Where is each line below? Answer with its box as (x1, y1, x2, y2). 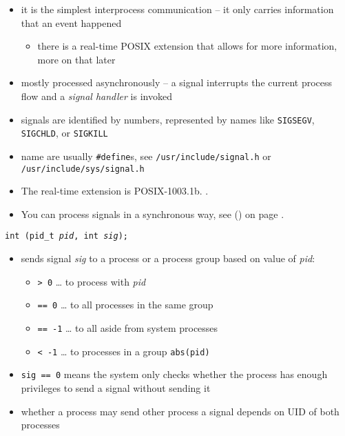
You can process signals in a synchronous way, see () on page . (21, 206, 284, 221)
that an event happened (21, 15, 122, 30)
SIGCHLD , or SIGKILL (21, 126, 108, 140)
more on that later (37, 52, 116, 66)
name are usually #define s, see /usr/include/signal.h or (21, 148, 271, 163)
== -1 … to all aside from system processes (37, 320, 218, 335)
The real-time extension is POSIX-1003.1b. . (21, 184, 209, 198)
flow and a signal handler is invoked (21, 88, 172, 103)
